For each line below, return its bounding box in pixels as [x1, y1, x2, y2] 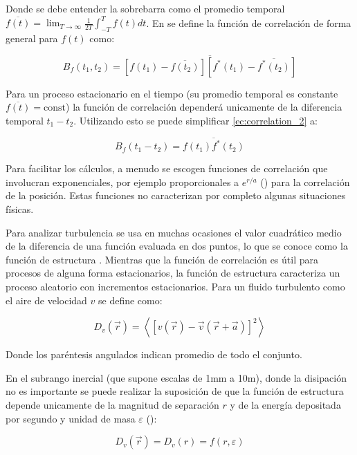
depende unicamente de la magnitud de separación [6, 397, 219, 411]
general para [6, 30, 58, 45]
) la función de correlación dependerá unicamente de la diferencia [66, 100, 342, 114]
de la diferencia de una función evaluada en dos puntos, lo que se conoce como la [6, 239, 348, 253]
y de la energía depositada [230, 397, 341, 411]
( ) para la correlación [260, 174, 350, 189]
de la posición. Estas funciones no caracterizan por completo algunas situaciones [6, 188, 346, 203]
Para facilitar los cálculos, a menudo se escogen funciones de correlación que [6, 161, 328, 176]
